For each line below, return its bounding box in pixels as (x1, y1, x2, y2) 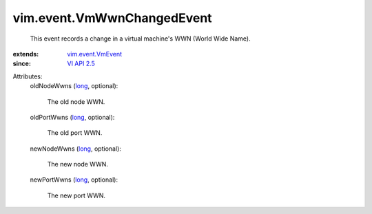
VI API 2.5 (67, 59, 96, 68)
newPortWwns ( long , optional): (30, 175, 118, 184)
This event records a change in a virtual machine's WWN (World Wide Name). (30, 34, 251, 43)
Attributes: (12, 72, 43, 81)
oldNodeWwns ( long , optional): (30, 82, 118, 90)
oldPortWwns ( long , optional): (30, 113, 115, 121)
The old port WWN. (47, 129, 103, 137)
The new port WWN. (47, 191, 106, 200)
